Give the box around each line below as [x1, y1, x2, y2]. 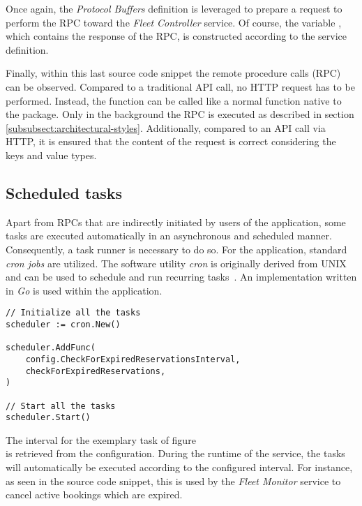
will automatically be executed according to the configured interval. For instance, [6, 460, 353, 475]
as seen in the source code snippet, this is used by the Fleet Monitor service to [6, 473, 341, 488]
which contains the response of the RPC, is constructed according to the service [6, 29, 347, 43]
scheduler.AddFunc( [6, 343, 96, 353]
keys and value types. [6, 147, 97, 162]
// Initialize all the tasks [6, 308, 141, 318]
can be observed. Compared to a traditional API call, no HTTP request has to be [6, 79, 355, 94]
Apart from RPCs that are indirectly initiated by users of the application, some [6, 214, 346, 229]
